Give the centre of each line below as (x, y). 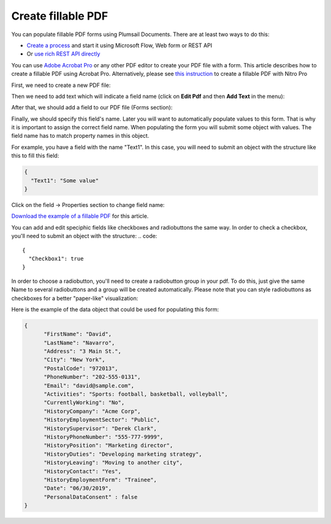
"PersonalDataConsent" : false (91, 497)
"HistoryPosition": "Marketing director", (108, 446)
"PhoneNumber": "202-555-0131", (92, 377)
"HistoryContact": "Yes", (83, 471)
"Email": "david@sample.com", (89, 385)
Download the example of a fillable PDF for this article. (80, 216)
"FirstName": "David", (78, 334)
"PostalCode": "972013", (81, 368)
